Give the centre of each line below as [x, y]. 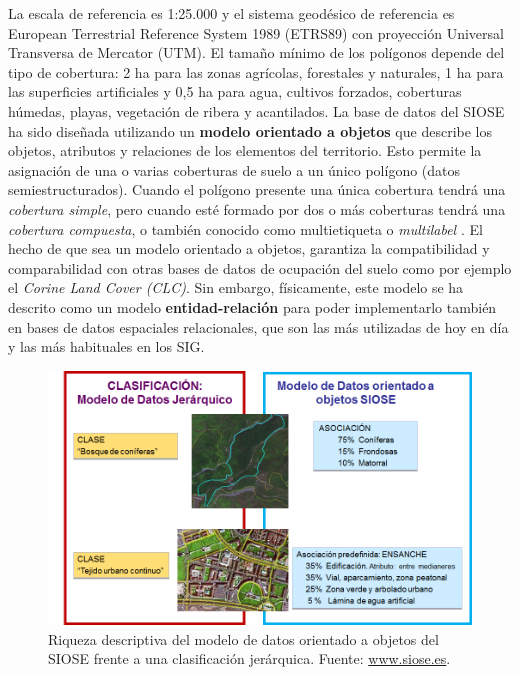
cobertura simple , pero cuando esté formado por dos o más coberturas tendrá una [257, 208]
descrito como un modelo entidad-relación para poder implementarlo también [252, 306]
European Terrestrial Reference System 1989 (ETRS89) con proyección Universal [256, 32]
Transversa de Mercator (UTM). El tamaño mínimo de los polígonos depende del [256, 52]
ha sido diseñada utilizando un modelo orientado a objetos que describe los [250, 130]
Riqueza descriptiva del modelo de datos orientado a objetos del [243, 638]
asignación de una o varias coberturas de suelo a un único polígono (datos [234, 169]
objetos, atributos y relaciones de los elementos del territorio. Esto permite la [245, 150]
